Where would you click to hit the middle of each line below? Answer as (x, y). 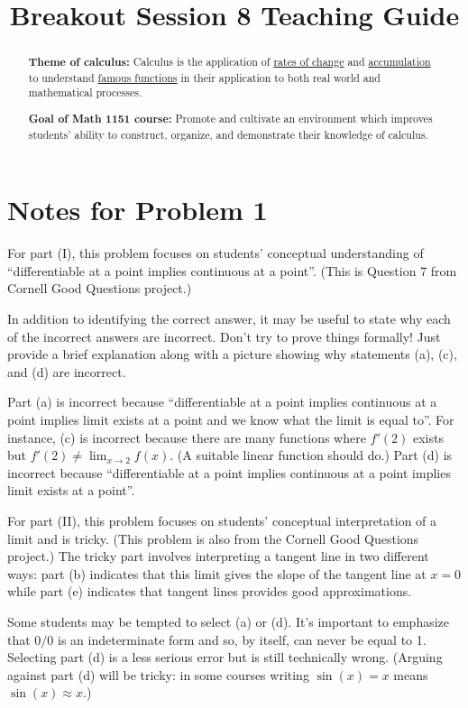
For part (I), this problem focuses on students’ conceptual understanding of (216, 253)
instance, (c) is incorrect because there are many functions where (187, 437)
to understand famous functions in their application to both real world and (204, 77)
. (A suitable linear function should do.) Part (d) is (311, 455)
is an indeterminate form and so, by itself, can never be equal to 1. (242, 639)
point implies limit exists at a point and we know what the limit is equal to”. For (231, 420)
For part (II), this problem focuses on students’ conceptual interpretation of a (222, 520)
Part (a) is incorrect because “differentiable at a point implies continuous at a (222, 402)
